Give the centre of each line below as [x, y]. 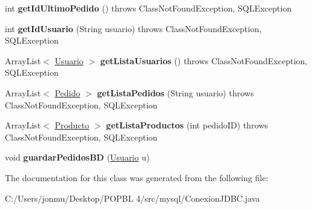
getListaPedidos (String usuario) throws [175, 92]
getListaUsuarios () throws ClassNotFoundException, [204, 60]
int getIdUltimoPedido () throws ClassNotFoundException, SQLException [148, 8]
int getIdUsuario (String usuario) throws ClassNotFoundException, [133, 28]
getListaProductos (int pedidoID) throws [187, 125]
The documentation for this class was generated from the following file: [137, 177]
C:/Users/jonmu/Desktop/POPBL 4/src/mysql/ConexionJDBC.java [132, 198]
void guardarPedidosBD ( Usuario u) [77, 157]
